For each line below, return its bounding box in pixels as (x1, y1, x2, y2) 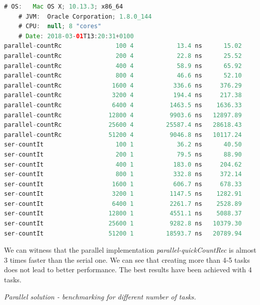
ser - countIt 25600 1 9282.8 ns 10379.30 (4, 220, 242, 227)
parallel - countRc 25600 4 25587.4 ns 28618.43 (4, 121, 242, 129)
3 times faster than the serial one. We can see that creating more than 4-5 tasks (4, 254, 250, 265)
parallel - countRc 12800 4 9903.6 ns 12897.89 (4, 111, 242, 119)
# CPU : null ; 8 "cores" (18, 23, 102, 30)
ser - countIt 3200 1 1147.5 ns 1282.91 (4, 190, 242, 198)
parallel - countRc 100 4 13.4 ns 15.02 (4, 42, 242, 50)
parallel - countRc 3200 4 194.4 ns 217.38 (4, 92, 242, 99)
